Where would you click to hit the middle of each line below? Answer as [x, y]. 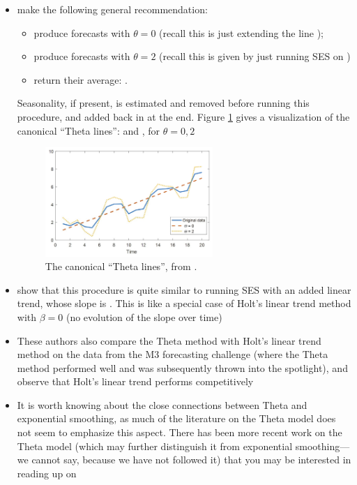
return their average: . [81, 79]
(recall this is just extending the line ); [241, 32]
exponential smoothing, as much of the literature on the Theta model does [176, 418]
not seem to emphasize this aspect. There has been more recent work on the [180, 432]
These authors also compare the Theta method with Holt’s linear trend [169, 340]
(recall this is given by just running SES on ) [255, 56]
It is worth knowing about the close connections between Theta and [162, 404]
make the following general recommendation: [112, 9]
